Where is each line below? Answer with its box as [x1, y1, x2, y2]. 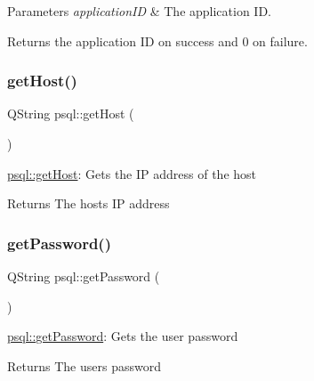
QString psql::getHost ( [7, 104, 134, 123]
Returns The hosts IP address [7, 194, 170, 213]
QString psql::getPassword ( [7, 267, 160, 285]
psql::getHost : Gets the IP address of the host [7, 164, 257, 182]
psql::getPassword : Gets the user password [7, 327, 238, 345]
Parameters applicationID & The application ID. [7, 2, 272, 20]
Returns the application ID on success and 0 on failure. [7, 31, 308, 50]
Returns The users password [7, 356, 161, 375]
